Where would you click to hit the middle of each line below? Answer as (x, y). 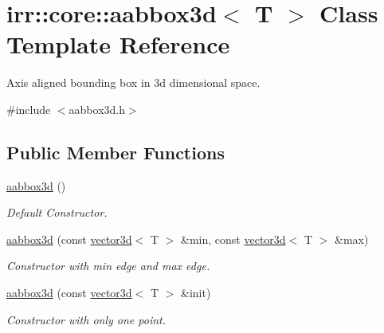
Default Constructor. (57, 212)
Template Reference (118, 44)
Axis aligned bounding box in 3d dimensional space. (133, 82)
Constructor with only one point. (86, 319)
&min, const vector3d (233, 239)
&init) (196, 293)
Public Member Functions (116, 152)
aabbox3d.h (97, 109)
